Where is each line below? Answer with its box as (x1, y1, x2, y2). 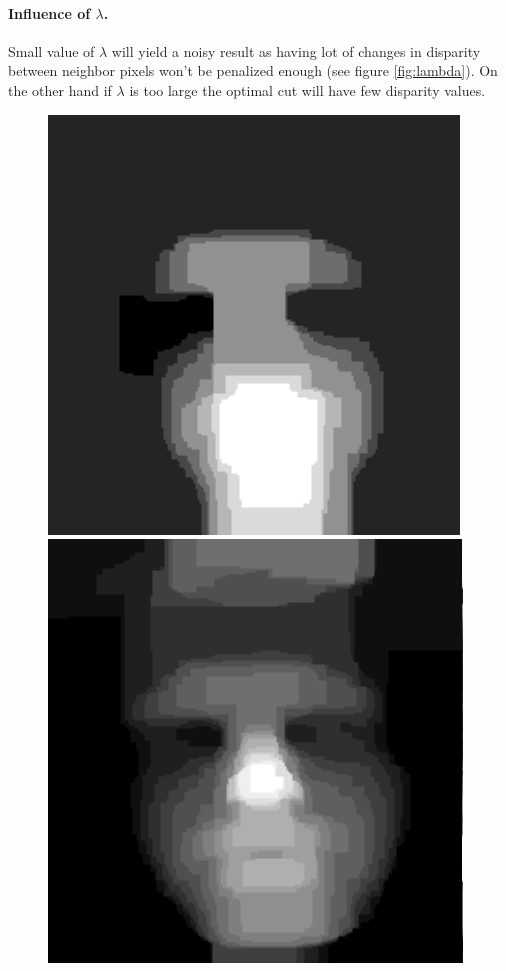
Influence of (8, 2, 91, 23)
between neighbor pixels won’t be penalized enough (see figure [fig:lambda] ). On (8, 60, 498, 81)
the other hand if (8, 79, 112, 100)
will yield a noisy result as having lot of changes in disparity (111, 40, 481, 61)
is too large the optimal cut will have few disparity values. (129, 79, 486, 100)
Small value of (8, 40, 95, 61)
